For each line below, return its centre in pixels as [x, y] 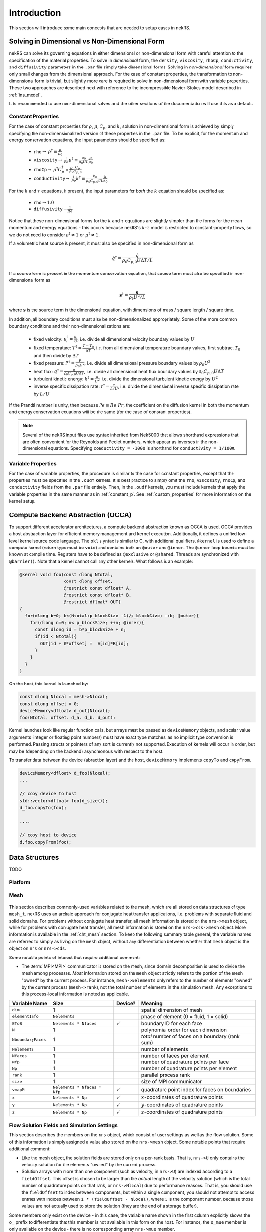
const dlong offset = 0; [50, 704]
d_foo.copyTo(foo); [43, 807]
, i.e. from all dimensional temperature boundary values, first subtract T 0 [167, 348]
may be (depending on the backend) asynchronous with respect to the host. [86, 751]
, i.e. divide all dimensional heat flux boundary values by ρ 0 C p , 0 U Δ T [154, 372]
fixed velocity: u [50, 339]
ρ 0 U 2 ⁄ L [137, 297]
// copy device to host [48, 794]
